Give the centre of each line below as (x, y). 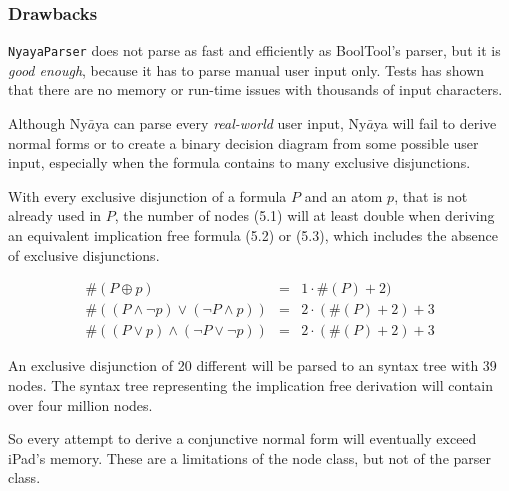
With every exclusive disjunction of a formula (147, 195)
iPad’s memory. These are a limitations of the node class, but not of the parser (250, 457)
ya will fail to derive (435, 123)
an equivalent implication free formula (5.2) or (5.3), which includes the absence (253, 235)
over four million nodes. (80, 404)
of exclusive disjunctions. (84, 254)
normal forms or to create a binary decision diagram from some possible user (243, 142)
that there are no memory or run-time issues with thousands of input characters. (255, 89)
